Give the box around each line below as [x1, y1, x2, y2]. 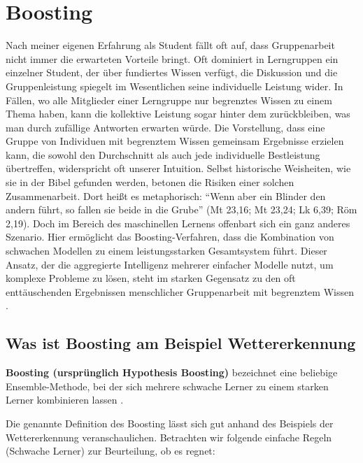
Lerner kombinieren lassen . [6, 392, 124, 407]
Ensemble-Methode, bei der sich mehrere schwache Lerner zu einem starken [6, 378, 329, 393]
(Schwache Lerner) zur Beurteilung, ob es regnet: [6, 443, 215, 458]
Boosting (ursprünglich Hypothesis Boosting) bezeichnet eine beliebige [6, 365, 338, 380]
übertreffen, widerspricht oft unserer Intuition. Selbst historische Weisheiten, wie [6, 161, 351, 176]
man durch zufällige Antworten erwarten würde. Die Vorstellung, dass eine [6, 120, 325, 134]
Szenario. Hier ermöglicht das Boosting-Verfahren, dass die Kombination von [6, 229, 334, 244]
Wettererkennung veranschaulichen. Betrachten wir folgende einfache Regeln [6, 429, 332, 444]
